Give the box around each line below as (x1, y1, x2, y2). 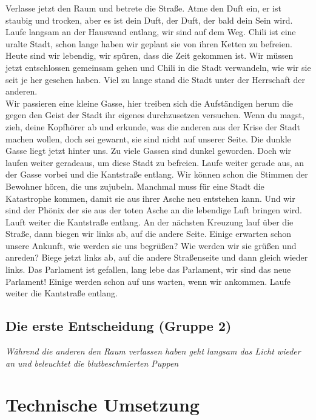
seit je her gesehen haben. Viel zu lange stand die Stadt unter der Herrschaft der (5, 73, 306, 85)
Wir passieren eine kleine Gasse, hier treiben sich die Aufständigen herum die (5, 96, 294, 109)
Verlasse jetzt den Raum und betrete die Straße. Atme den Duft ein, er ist (5, 2, 281, 14)
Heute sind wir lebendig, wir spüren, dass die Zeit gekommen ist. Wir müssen (5, 49, 294, 62)
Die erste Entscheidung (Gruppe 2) (5, 316, 232, 335)
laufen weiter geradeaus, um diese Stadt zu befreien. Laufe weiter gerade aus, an (5, 156, 304, 168)
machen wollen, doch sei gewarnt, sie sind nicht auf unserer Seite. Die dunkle (5, 132, 291, 145)
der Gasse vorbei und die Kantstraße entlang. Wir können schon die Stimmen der (5, 168, 308, 181)
